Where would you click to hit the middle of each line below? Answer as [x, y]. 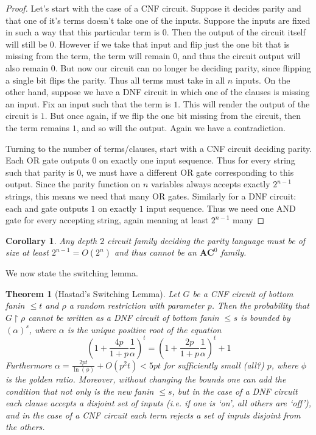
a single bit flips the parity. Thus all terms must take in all [115, 80]
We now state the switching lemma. [72, 273]
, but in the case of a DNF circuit [235, 391]
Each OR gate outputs [47, 160]
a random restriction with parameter [137, 305]
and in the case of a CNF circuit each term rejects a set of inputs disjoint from [153, 415]
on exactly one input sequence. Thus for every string [197, 160]
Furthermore [29, 365]
